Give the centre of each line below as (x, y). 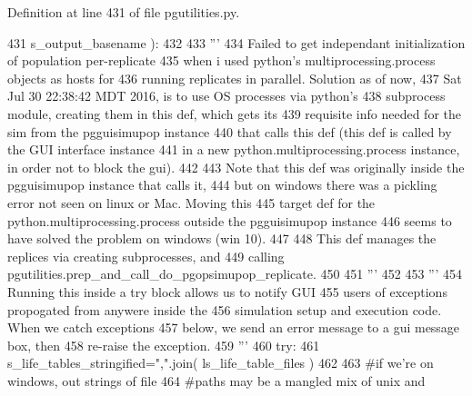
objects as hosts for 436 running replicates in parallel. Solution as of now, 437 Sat (235, 78)
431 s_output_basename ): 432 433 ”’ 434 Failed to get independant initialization (236, 42)
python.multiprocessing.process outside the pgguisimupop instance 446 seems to (230, 220)
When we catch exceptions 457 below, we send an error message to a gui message (234, 327)
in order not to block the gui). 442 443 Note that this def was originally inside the (236, 167)
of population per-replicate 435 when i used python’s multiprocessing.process (221, 60)
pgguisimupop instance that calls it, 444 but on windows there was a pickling (222, 185)
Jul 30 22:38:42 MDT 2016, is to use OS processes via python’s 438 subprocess (226, 96)
